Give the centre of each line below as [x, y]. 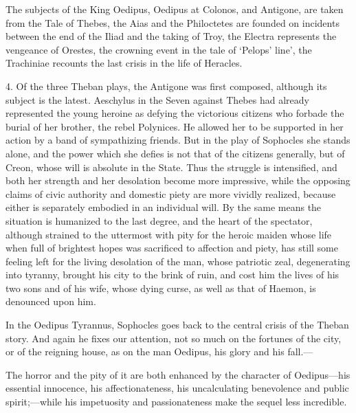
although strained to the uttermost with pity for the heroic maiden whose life [169, 234]
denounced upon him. [51, 301]
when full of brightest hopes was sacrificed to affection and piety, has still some [172, 248]
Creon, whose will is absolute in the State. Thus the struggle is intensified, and [171, 167]
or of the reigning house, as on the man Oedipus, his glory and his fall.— [159, 351]
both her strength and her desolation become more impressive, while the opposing [178, 180]
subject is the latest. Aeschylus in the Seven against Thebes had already [157, 99]
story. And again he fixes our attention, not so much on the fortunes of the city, [174, 338]
